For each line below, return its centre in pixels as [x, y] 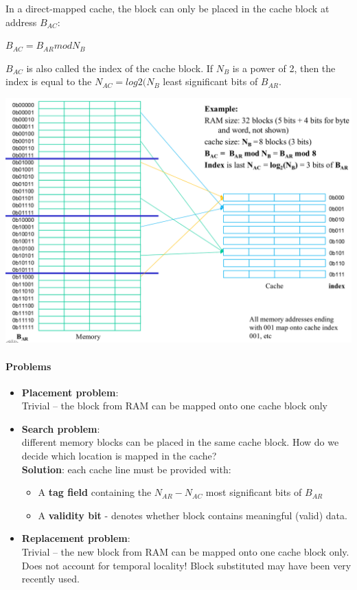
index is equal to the [49, 81]
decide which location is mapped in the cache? [119, 456]
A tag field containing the [95, 492]
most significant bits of [254, 492]
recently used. [50, 579]
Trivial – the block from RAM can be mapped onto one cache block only [174, 406]
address [21, 22]
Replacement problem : [76, 538]
